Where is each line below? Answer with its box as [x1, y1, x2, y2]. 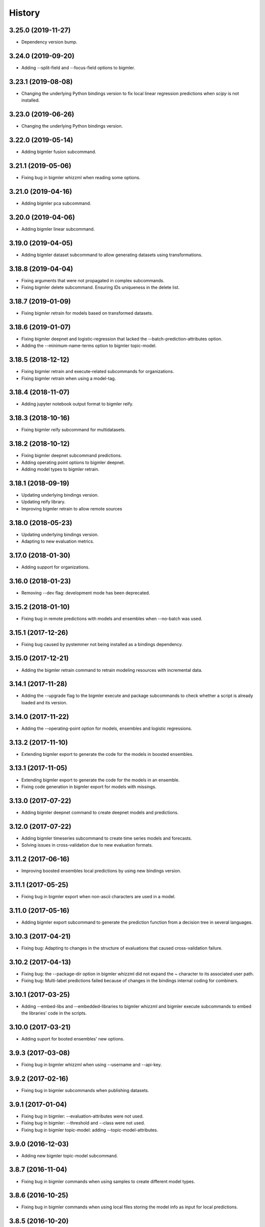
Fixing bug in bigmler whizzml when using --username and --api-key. [21, 1062, 162, 1067]
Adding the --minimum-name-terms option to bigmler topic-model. [21, 343, 157, 348]
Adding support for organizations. [21, 564, 90, 570]
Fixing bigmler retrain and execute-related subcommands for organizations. [21, 369, 174, 374]
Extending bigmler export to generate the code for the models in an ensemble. [21, 777, 180, 783]
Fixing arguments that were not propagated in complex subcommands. [21, 277, 164, 283]
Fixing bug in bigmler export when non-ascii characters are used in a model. [21, 893, 176, 899]
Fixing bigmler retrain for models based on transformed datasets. [21, 310, 153, 316]
